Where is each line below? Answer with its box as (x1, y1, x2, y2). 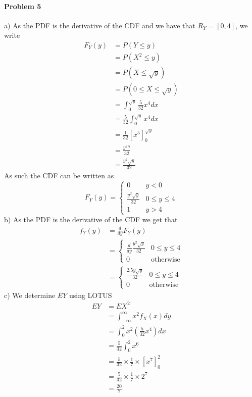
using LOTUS (69, 289, 112, 300)
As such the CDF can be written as (4, 170, 114, 181)
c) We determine (4, 289, 56, 300)
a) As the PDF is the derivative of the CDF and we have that (4, 20, 195, 30)
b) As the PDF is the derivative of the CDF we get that (4, 214, 178, 225)
